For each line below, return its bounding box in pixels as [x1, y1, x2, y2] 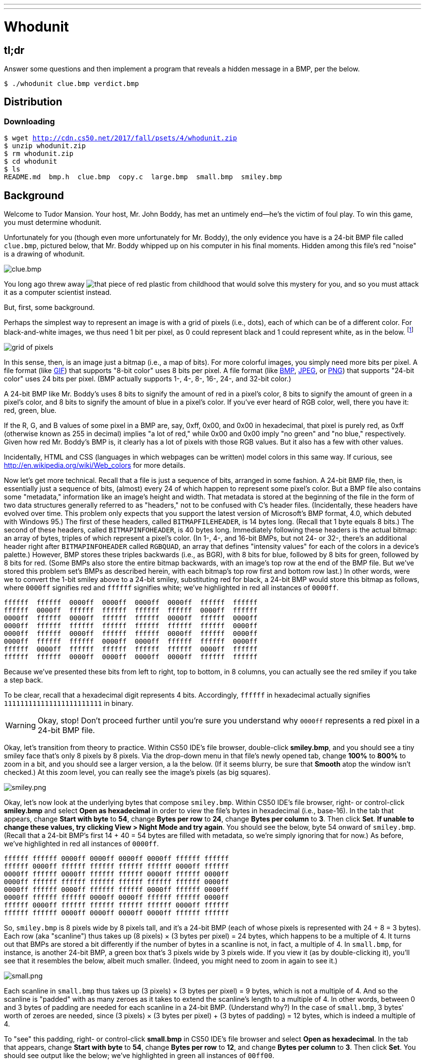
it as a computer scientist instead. [4, 288, 112, 296]
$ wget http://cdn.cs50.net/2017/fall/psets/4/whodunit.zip [4, 134, 237, 142]
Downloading [4, 116, 55, 126]
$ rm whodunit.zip [4, 150, 74, 158]
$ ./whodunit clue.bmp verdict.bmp [4, 79, 139, 87]
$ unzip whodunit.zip [4, 142, 86, 150]
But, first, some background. [4, 303, 95, 311]
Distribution [4, 96, 63, 108]
